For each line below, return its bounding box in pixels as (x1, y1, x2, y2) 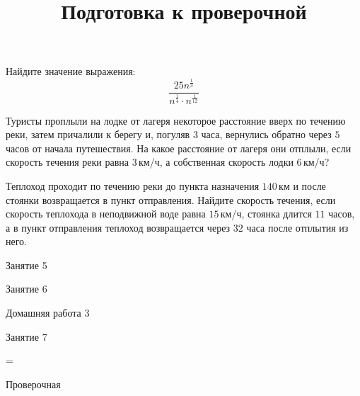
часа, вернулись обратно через (201, 127, 332, 142)
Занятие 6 (6, 281, 47, 296)
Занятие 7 (6, 329, 47, 344)
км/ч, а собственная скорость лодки (139, 154, 294, 169)
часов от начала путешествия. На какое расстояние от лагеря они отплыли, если (6, 140, 352, 155)
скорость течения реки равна (6, 154, 129, 169)
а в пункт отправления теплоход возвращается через (6, 220, 231, 234)
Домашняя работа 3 (6, 305, 90, 320)
